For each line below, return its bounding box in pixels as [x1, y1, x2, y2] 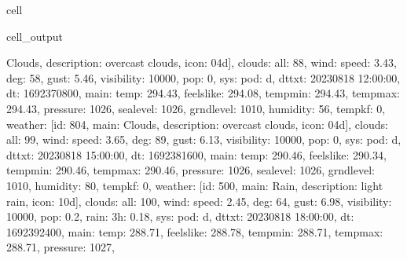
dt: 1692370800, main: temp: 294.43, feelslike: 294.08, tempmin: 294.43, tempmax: [6, 85, 400, 101]
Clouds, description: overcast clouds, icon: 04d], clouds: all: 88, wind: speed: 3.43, [6, 54, 397, 71]
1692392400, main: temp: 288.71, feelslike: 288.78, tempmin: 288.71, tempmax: [6, 223, 383, 240]
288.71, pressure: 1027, [6, 239, 115, 255]
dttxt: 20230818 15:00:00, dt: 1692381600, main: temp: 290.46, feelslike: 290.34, [6, 146, 387, 163]
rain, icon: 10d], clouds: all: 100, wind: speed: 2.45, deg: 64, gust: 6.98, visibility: [6, 192, 392, 209]
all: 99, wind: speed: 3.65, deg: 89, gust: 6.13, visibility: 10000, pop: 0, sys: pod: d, [6, 131, 401, 148]
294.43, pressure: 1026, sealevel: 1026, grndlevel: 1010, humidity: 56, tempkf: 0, [6, 100, 386, 116]
